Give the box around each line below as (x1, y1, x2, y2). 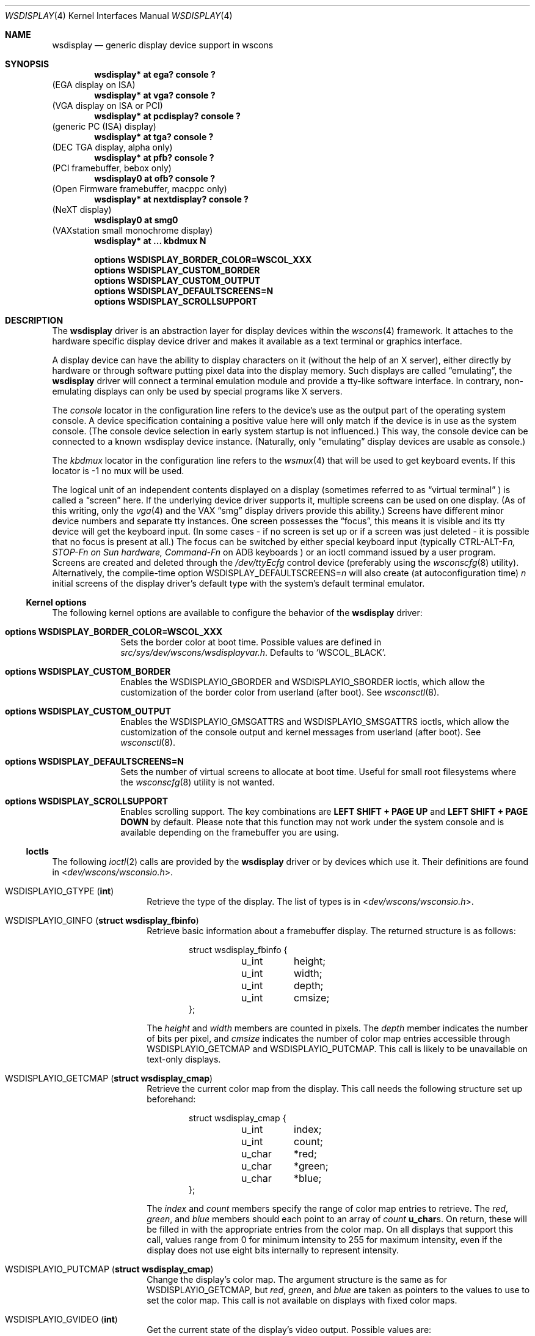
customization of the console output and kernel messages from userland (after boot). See (120, 727, 481, 737)
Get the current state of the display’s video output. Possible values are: (147, 1324, 432, 1335)
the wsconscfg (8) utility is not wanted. (120, 777, 275, 787)
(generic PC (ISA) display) (52, 121, 156, 132)
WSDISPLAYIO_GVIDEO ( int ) (5, 1314, 118, 1324)
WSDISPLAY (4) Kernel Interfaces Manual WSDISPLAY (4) (5, 10, 233, 21)
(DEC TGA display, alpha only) (52, 142, 173, 152)
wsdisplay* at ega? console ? (94, 69, 216, 80)
